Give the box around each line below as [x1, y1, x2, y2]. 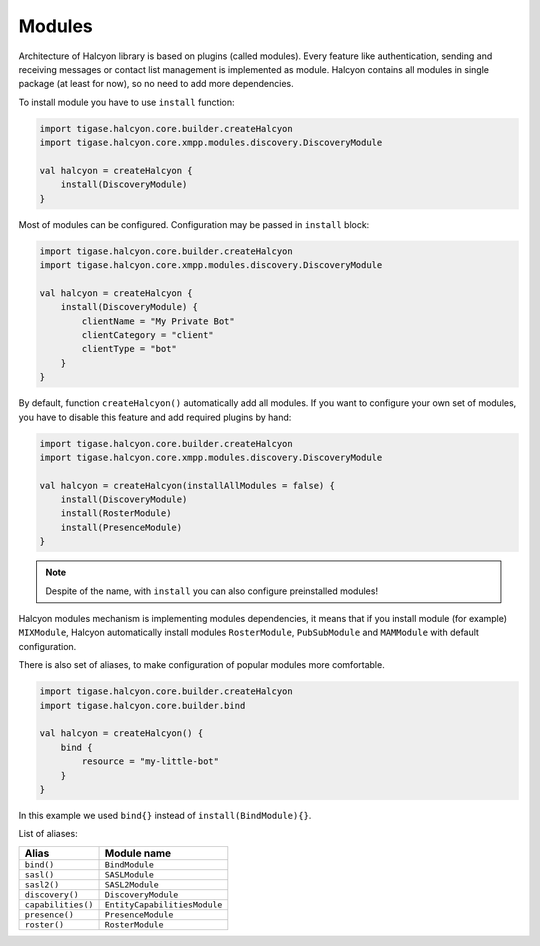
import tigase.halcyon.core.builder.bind [39, 700, 246, 711]
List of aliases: [18, 828, 79, 840]
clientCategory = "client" [81, 329, 214, 340]
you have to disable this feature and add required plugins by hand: [18, 411, 292, 423]
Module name [104, 846, 172, 860]
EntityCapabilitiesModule [104, 899, 223, 910]
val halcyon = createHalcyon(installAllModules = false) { [39, 480, 335, 491]
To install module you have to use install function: [18, 96, 235, 108]
